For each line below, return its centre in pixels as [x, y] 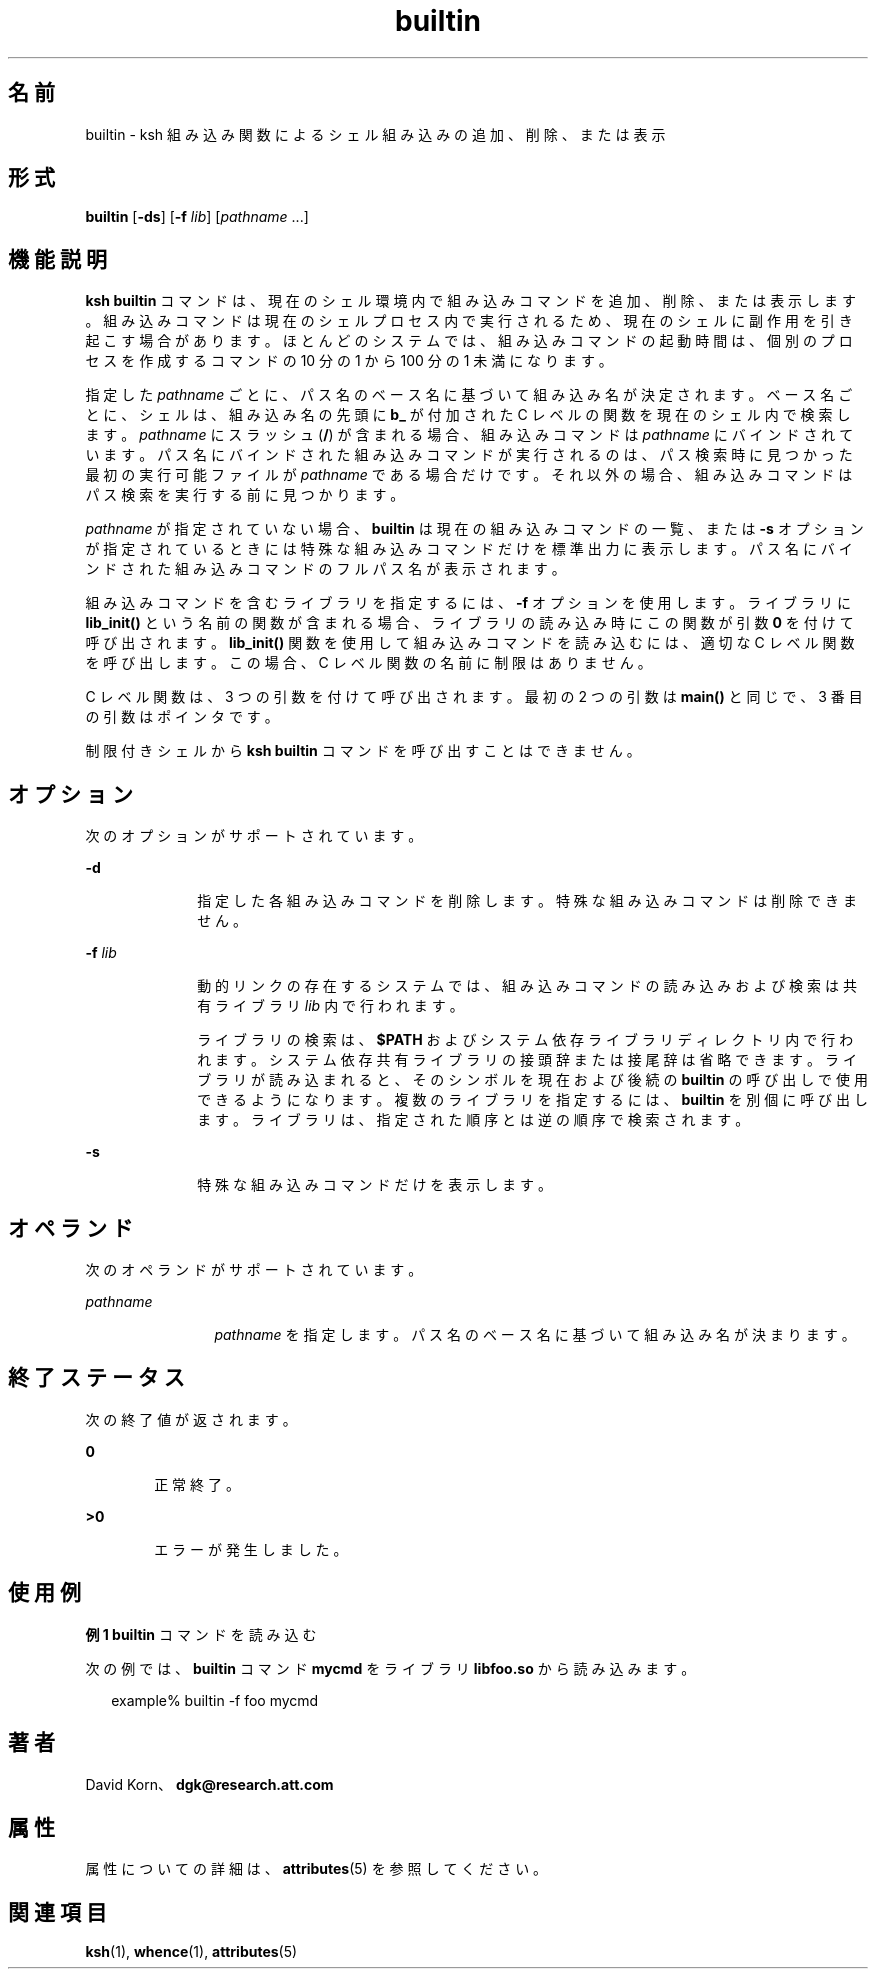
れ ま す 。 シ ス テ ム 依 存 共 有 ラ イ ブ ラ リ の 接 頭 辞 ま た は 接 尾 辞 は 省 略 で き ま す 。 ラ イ [527, 1060]
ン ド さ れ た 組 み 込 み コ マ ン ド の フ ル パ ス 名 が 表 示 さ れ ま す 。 [325, 569]
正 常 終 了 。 [197, 1484]
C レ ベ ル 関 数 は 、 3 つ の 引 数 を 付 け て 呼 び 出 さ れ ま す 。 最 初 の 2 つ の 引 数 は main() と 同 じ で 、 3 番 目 [474, 697]
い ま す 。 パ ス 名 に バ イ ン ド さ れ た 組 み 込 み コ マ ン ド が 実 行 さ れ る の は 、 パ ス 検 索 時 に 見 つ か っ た [469, 455]
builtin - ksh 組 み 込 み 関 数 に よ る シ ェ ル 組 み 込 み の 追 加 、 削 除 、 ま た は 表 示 [375, 134]
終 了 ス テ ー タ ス [96, 1378]
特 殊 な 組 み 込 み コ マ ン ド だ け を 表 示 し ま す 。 [374, 1185]
